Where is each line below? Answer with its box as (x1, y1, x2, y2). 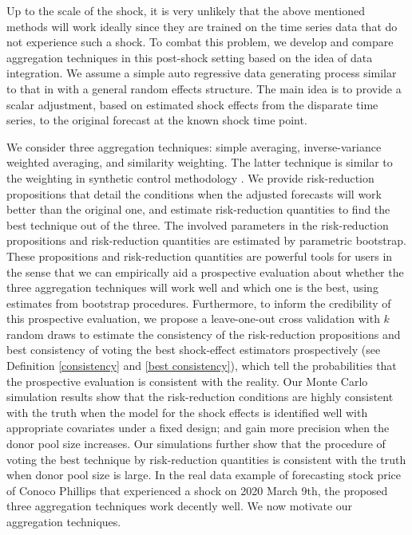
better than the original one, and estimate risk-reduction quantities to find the (6, 201, 390, 218)
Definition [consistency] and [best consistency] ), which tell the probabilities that (6, 357, 397, 374)
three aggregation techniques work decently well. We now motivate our (6, 498, 353, 514)
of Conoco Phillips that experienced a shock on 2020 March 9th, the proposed (6, 482, 388, 498)
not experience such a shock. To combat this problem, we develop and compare (6, 33, 394, 50)
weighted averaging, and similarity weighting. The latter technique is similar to (6, 154, 393, 171)
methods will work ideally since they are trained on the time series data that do (6, 18, 398, 34)
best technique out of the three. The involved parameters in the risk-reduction (6, 216, 389, 233)
